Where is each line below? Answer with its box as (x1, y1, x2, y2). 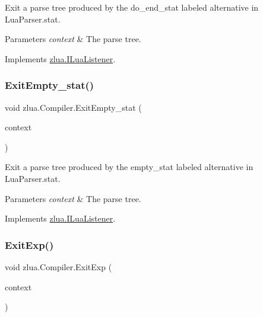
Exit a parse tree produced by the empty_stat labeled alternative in (5, 161, 254, 173)
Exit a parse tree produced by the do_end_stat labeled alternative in (5, 1, 259, 13)
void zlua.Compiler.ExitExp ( (5, 260, 112, 273)
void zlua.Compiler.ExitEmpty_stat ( (5, 101, 142, 113)
